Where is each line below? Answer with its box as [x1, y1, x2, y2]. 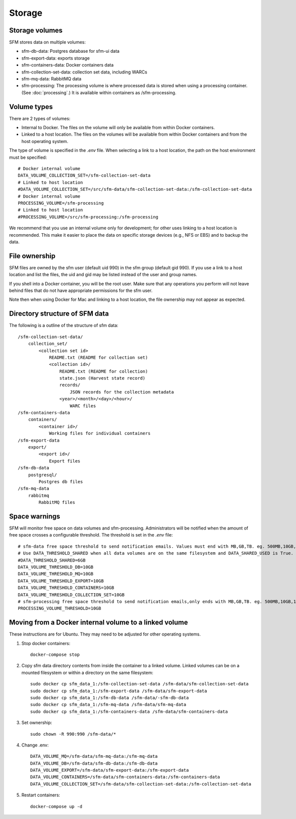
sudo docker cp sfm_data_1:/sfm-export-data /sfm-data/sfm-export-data [30, 688, 207, 694]
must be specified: [9, 154, 47, 160]
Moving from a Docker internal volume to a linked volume [9, 618, 188, 627]
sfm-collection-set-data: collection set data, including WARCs [21, 69, 148, 75]
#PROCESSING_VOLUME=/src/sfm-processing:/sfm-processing [18, 214, 159, 219]
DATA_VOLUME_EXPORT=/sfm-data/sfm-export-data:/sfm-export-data [30, 767, 189, 773]
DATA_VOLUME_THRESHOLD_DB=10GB [18, 564, 94, 570]
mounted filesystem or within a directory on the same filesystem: [21, 670, 153, 676]
